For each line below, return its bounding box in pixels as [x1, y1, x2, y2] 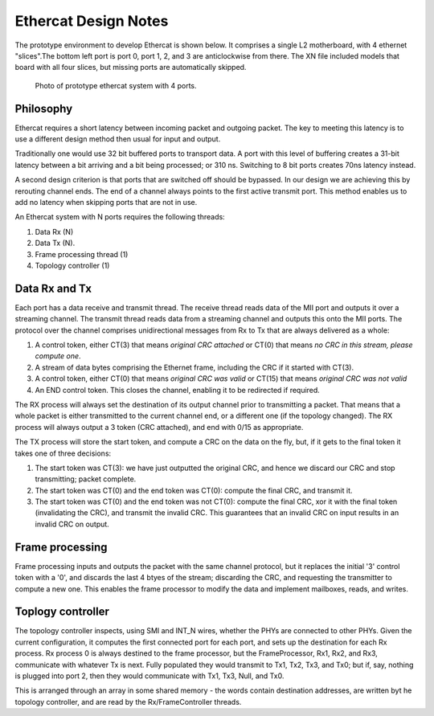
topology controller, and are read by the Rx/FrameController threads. [14, 697, 242, 706]
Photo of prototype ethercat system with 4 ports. [35, 80, 197, 90]
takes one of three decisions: [14, 448, 112, 458]
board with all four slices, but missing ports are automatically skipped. [14, 63, 247, 72]
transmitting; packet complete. [35, 474, 137, 484]
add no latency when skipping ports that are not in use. [14, 197, 198, 207]
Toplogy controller [14, 605, 110, 619]
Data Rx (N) [35, 227, 74, 236]
